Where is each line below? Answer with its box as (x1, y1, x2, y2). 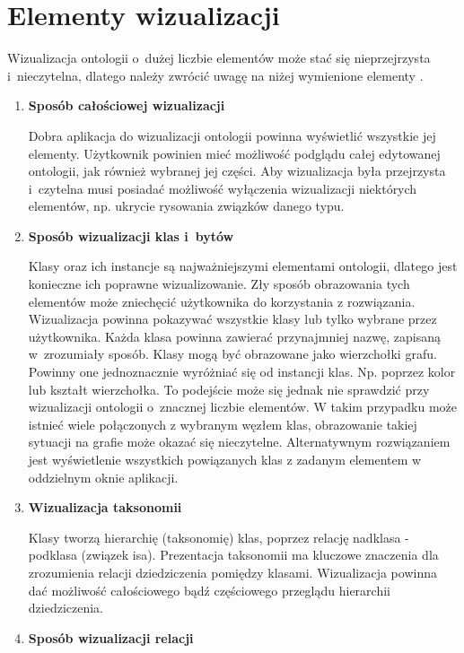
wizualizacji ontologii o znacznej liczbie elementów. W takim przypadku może (28, 397, 457, 416)
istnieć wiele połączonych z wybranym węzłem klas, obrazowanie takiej (28, 414, 417, 433)
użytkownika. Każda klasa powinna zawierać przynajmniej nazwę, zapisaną (28, 326, 441, 345)
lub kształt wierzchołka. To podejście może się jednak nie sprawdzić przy (28, 379, 430, 398)
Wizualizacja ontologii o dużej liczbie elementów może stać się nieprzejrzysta (7, 48, 431, 67)
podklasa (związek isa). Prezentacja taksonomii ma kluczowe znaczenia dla (28, 545, 439, 564)
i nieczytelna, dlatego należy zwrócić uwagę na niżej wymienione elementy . (7, 65, 424, 84)
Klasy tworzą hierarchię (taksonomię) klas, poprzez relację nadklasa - (28, 527, 409, 546)
